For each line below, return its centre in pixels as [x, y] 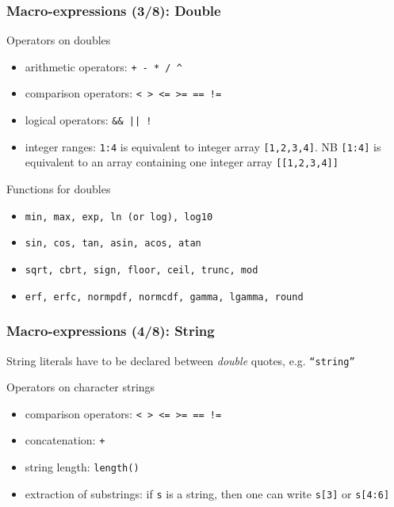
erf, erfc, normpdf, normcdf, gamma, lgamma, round [164, 297]
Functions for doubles [59, 189]
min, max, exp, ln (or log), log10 [119, 217]
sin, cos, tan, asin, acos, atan [113, 244]
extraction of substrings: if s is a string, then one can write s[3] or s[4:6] [207, 493]
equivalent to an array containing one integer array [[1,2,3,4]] [182, 162]
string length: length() [82, 467]
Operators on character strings [81, 387]
